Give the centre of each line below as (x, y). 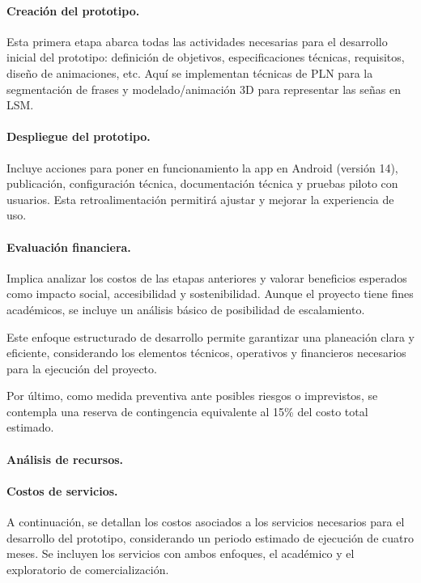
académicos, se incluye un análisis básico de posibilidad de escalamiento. (186, 309)
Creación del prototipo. (73, 10)
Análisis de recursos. (65, 459)
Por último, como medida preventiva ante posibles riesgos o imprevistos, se (192, 396)
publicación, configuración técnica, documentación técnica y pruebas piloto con (202, 183)
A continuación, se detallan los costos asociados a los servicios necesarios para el (206, 522)
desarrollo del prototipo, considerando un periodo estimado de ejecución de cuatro (210, 537)
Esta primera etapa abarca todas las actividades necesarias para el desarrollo (197, 41)
